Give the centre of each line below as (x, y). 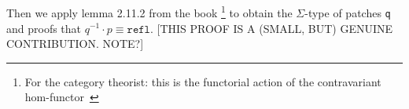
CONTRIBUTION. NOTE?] (75, 44)
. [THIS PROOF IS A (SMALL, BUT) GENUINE (271, 28)
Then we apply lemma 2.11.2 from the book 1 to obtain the (149, 11)
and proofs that (44, 28)
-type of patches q (348, 12)
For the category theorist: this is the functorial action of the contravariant (203, 81)
